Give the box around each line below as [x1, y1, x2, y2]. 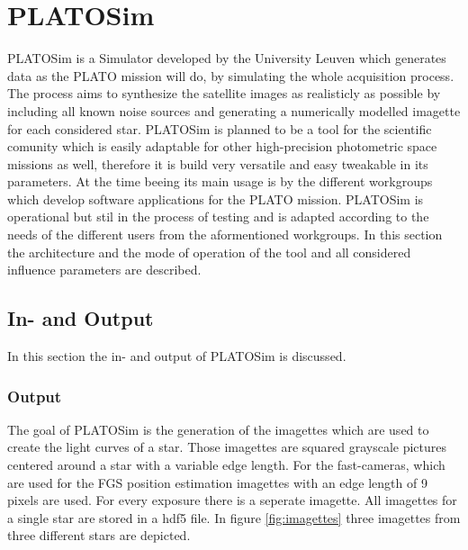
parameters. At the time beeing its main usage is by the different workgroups [7, 172, 433, 191]
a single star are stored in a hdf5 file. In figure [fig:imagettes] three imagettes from [7, 508, 461, 527]
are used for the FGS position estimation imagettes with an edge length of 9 [7, 473, 427, 491]
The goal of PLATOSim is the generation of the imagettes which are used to [7, 419, 429, 438]
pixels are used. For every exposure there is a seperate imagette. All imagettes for [7, 491, 457, 509]
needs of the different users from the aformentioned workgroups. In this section [7, 225, 443, 244]
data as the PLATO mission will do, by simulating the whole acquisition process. [7, 66, 454, 85]
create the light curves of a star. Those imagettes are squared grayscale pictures [7, 437, 447, 456]
